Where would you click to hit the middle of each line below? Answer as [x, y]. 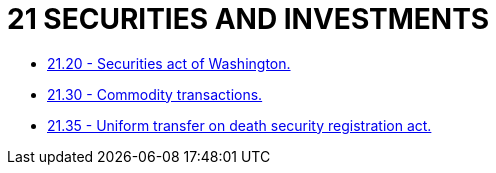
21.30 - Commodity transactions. [155, 94]
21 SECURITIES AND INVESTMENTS [248, 19]
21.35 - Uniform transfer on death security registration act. [239, 125]
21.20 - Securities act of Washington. [169, 63]
